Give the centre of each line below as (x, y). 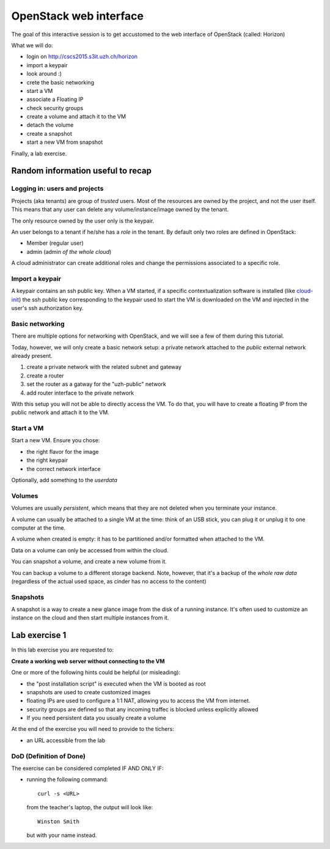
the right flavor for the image (63, 451)
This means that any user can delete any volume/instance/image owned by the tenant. (120, 209)
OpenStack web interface (77, 16)
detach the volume (50, 125)
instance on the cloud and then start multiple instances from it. (90, 618)
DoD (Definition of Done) (48, 756)
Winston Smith (58, 821)
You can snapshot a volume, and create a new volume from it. (89, 562)
